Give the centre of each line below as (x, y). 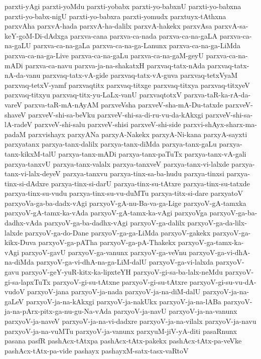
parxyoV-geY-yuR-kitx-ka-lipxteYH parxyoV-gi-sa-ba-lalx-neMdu (122, 272)
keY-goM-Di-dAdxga (36, 35)
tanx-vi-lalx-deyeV (33, 173)
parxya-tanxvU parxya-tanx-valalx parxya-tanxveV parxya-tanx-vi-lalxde (117, 163)
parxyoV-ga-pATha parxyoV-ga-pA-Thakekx (107, 242)
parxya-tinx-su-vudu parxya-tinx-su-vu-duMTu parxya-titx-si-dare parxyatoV (124, 193)
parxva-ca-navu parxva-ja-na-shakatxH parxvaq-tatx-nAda (115, 65)
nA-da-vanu (23, 75)
